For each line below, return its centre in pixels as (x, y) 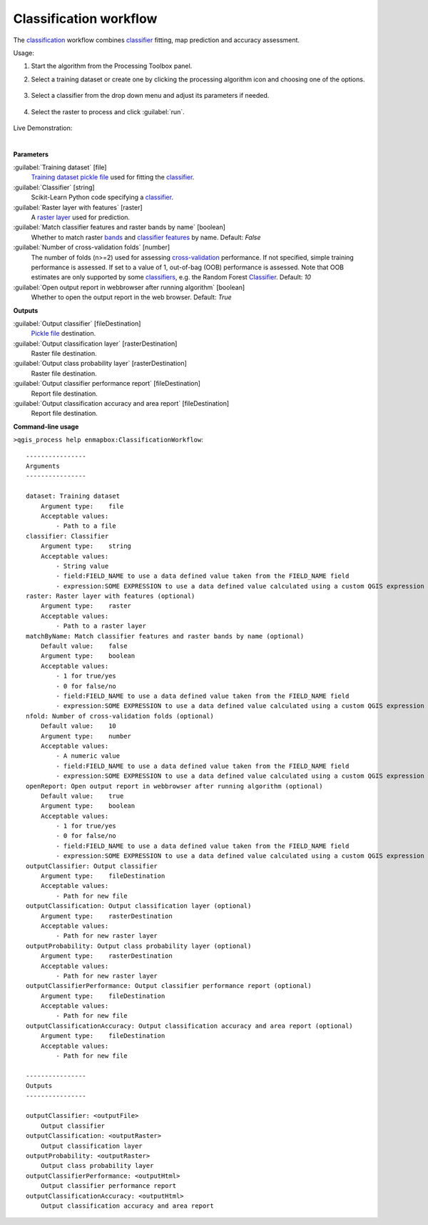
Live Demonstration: (43, 128)
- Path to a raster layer (101, 626)
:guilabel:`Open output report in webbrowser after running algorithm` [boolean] (129, 287)
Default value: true (82, 796)
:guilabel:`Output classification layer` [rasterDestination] (95, 344)
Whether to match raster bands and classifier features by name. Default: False (146, 237)
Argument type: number (86, 736)
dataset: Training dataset (73, 496)
